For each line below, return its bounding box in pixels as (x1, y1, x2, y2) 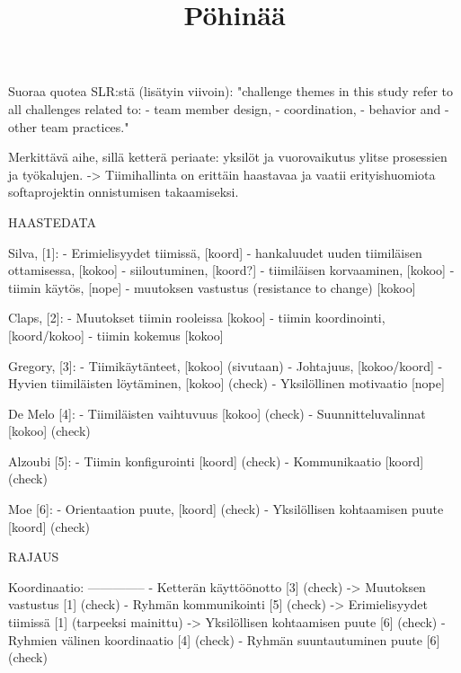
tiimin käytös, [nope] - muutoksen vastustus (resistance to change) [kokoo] (8, 278, 416, 297)
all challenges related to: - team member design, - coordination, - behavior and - (8, 99, 449, 118)
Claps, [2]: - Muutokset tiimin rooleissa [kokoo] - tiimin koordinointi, (8, 308, 386, 327)
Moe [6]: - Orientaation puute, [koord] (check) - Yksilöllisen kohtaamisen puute (8, 500, 444, 518)
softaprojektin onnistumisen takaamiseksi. (8, 182, 239, 201)
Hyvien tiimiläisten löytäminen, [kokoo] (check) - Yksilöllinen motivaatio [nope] (8, 374, 445, 393)
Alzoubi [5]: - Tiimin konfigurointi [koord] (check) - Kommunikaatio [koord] (8, 451, 424, 470)
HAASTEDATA (8, 212, 97, 231)
